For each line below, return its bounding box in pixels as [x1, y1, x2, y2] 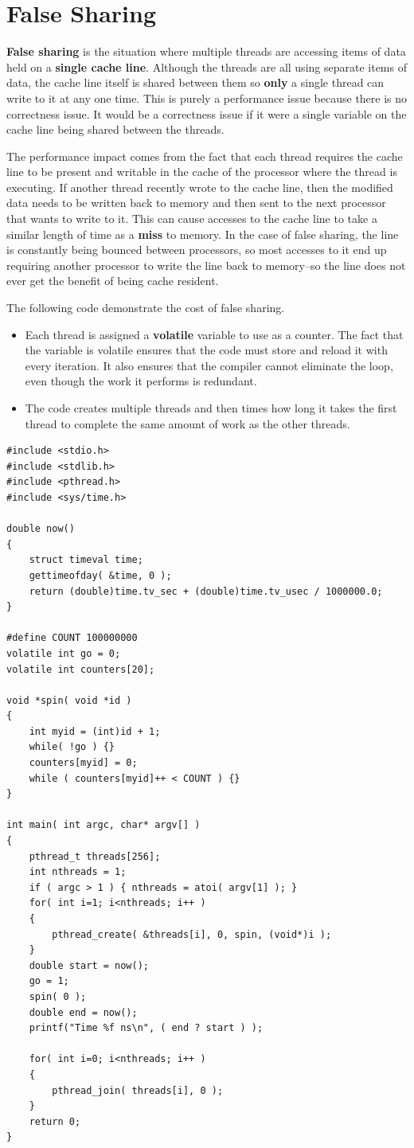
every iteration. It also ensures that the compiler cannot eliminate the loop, [25, 357, 393, 373]
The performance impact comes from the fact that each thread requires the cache [6, 147, 403, 164]
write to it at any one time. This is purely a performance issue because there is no [6, 89, 408, 106]
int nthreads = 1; [29, 866, 127, 878]
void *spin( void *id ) [6, 694, 132, 706]
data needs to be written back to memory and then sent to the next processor [6, 194, 386, 211]
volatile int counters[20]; [6, 663, 155, 675]
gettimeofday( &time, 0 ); [29, 569, 172, 581]
